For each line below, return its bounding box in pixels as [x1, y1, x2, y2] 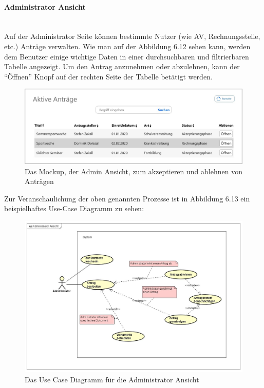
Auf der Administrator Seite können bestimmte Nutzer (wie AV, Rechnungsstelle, [4, 31, 260, 42]
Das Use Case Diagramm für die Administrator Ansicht [25, 374, 199, 384]
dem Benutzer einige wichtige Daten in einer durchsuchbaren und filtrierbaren [4, 51, 249, 62]
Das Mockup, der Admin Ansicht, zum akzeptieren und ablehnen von [25, 166, 242, 176]
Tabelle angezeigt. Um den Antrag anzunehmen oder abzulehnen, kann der [4, 61, 240, 72]
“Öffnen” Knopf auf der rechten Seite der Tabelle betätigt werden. [4, 71, 213, 81]
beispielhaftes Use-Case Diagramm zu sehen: [4, 203, 144, 214]
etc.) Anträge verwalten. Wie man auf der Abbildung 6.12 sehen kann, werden [4, 40, 251, 51]
